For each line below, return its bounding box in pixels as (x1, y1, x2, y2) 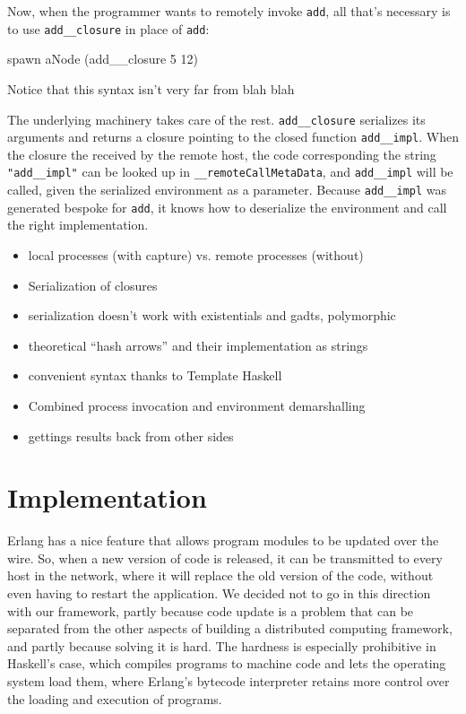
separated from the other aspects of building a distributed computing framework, (7, 619, 453, 638)
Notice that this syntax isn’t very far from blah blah (7, 79, 295, 98)
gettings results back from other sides (28, 426, 234, 445)
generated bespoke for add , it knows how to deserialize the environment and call (7, 197, 447, 216)
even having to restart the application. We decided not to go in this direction (7, 584, 431, 603)
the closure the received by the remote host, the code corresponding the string (7, 144, 436, 163)
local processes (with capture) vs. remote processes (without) (28, 245, 364, 264)
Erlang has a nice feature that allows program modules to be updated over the (7, 531, 439, 550)
